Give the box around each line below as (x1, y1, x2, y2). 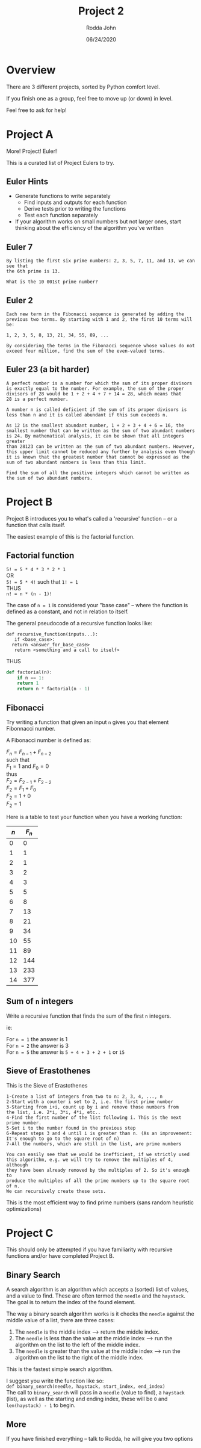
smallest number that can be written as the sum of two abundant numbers (6, 427, 196, 434)
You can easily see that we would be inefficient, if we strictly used (6, 1151, 190, 1157)
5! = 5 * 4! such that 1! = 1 (6, 578, 78, 585)
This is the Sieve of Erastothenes (6, 1081, 88, 1089)
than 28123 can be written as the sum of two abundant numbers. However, (6, 444, 196, 450)
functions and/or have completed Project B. (6, 1252, 114, 1260)
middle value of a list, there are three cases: (6, 1317, 116, 1324)
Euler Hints (6, 176, 49, 187)
